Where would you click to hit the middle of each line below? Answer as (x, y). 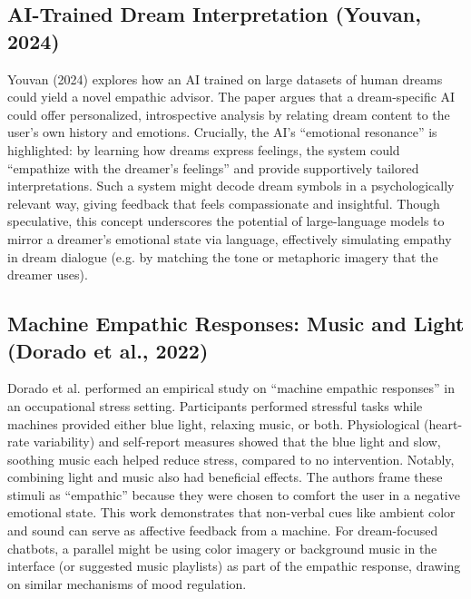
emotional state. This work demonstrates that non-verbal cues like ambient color (231, 512)
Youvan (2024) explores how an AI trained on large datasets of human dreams (225, 79)
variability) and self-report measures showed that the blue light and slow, (237, 442)
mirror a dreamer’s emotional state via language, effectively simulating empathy (230, 238)
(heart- (443, 423)
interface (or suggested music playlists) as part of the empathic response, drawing (234, 566)
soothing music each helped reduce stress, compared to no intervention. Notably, (231, 459)
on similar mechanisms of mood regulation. (127, 583)
